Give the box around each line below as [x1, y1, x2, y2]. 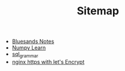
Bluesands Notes [11, 38, 55, 45]
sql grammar [11, 51, 38, 59]
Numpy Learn [11, 44, 46, 51]
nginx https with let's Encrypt [11, 58, 85, 65]
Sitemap [76, 4, 120, 18]
